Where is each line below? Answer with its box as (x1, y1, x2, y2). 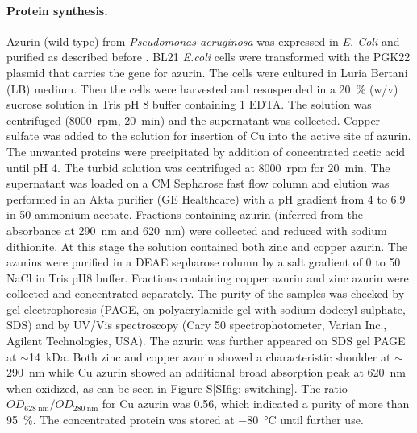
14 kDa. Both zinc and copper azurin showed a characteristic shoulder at (28, 348, 391, 365)
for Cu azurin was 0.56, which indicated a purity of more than (102, 395, 410, 412)
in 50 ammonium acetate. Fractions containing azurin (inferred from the (6, 206, 363, 223)
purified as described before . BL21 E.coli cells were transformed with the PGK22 (6, 48, 411, 65)
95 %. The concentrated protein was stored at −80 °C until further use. (6, 411, 364, 428)
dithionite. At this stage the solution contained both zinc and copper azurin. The (6, 237, 407, 254)
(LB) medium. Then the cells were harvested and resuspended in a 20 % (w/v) (6, 80, 398, 97)
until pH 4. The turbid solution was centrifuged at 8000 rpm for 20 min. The (6, 159, 390, 175)
